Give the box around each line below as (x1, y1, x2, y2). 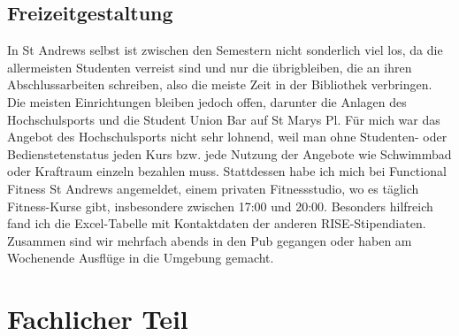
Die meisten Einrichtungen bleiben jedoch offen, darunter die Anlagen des (7, 92, 407, 111)
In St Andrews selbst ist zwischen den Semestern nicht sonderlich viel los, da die (7, 41, 443, 59)
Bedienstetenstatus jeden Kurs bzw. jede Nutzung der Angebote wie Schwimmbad (7, 144, 452, 163)
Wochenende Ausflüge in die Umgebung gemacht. (7, 248, 274, 267)
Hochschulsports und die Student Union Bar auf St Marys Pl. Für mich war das (7, 110, 440, 128)
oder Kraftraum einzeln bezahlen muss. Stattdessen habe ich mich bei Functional (7, 162, 447, 180)
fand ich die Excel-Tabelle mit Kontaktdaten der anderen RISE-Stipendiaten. (7, 214, 426, 233)
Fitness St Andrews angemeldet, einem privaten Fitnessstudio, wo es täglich (7, 179, 419, 197)
